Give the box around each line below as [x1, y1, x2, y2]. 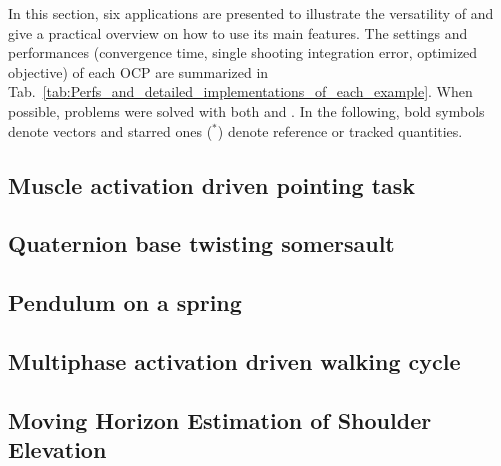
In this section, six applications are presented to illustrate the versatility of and [8, 3, 494, 23]
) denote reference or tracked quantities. [217, 120, 463, 141]
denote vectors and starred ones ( [8, 120, 213, 141]
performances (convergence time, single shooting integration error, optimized [8, 42, 478, 63]
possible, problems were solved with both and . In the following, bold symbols [8, 100, 485, 121]
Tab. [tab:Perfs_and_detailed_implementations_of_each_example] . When [8, 81, 473, 102]
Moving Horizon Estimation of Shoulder [8, 404, 432, 435]
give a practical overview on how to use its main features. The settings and [8, 22, 468, 43]
